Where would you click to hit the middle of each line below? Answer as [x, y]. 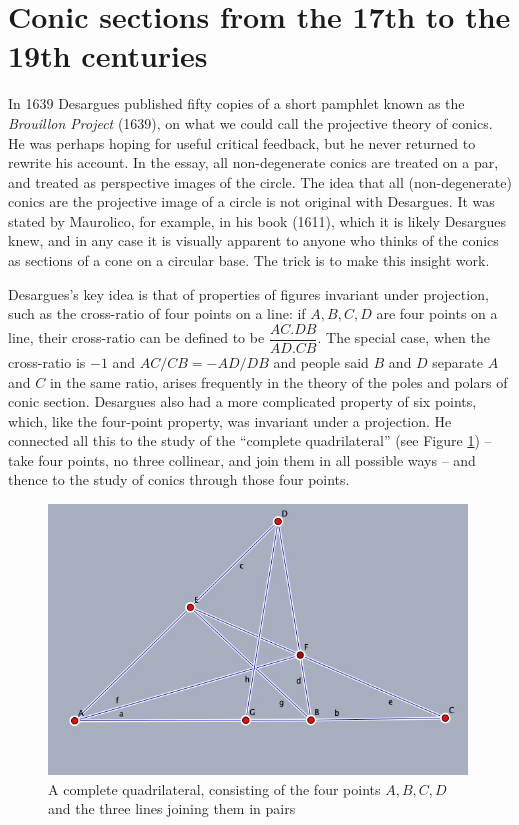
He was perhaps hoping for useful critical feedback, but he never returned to [242, 142]
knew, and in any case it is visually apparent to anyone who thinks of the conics [253, 240]
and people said [321, 361]
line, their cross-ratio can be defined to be [136, 337]
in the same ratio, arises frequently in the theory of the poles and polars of [278, 381]
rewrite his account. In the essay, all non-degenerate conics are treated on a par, [253, 162]
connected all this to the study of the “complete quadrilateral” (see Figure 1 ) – [250, 440]
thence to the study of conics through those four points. [179, 479]
